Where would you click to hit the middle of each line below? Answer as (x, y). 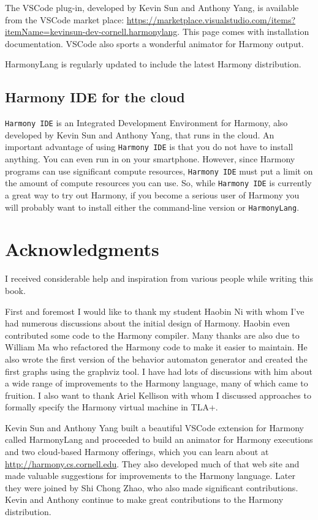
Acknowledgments (82, 249)
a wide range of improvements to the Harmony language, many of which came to (157, 383)
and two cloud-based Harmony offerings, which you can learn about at (137, 452)
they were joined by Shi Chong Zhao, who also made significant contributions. (152, 487)
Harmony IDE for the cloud (95, 97)
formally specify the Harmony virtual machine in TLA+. (112, 407)
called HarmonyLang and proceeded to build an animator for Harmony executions (159, 439)
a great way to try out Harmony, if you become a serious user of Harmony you (152, 194)
